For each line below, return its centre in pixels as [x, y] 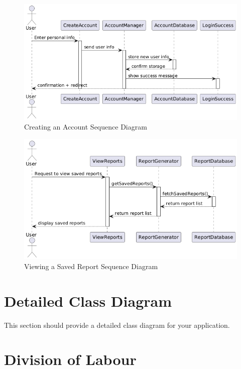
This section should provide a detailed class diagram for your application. [117, 325]
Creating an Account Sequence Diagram [86, 127]
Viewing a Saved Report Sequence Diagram [91, 266]
